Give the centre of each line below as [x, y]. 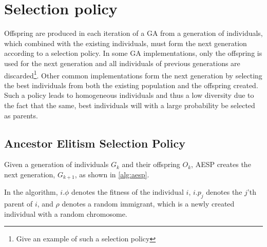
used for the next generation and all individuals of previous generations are [122, 63]
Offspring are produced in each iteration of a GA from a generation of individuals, [133, 33]
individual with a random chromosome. [66, 213]
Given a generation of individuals [56, 164]
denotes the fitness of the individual [128, 192]
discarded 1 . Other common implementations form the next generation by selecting [133, 74]
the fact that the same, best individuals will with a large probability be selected [130, 105]
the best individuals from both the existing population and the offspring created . [131, 85]
